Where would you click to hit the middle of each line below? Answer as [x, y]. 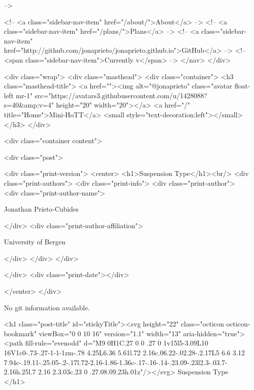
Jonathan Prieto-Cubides [41, 209]
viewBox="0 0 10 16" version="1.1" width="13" [110, 333]
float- [242, 86]
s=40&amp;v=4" [29, 105]
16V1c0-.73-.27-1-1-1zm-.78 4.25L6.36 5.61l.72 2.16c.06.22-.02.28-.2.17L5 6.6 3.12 [125, 353]
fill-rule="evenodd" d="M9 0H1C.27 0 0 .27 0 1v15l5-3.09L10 [117, 343]
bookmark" [20, 333]
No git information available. [47, 307]
